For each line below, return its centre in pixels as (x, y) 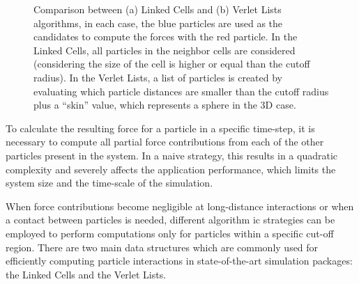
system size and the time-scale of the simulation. (109, 183)
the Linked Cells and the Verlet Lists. (86, 274)
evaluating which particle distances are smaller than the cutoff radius (181, 91)
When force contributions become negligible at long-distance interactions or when (180, 206)
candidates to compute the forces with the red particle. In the (166, 37)
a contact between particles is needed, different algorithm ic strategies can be (170, 220)
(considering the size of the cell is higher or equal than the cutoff (172, 64)
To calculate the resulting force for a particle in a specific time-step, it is (160, 128)
